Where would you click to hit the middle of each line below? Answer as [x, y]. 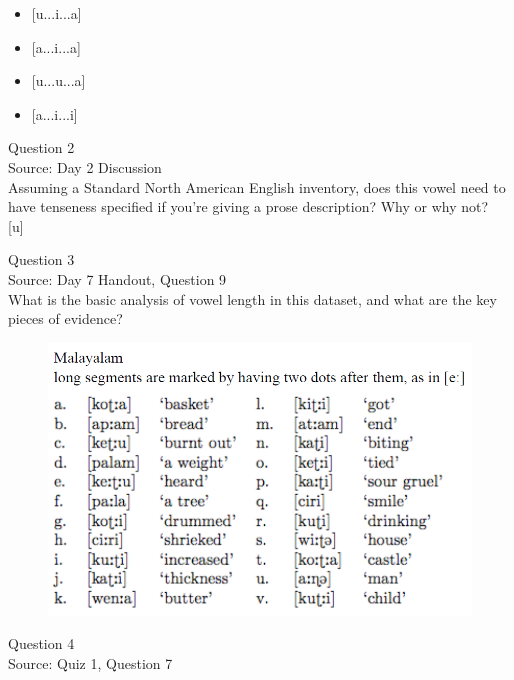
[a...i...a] [56, 46]
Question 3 [41, 259]
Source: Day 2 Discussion [85, 166]
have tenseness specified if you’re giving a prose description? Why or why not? [248, 206]
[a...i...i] [54, 113]
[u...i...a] [56, 13]
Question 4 [41, 643]
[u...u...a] [58, 80]
